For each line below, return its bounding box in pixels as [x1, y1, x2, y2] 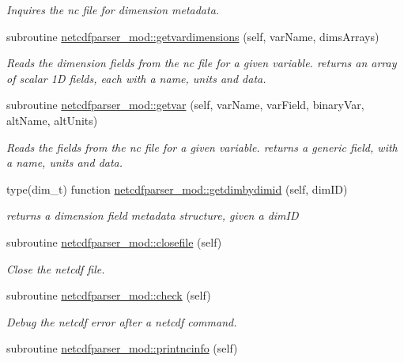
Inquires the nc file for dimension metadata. [6, 2, 220, 17]
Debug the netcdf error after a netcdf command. [6, 313, 237, 330]
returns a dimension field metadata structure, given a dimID [6, 207, 299, 224]
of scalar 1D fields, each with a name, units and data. [6, 70, 266, 86]
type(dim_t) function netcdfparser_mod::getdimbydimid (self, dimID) [6, 180, 348, 197]
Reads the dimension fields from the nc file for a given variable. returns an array [6, 55, 397, 71]
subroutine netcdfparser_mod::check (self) [6, 287, 211, 304]
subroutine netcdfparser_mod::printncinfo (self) [6, 340, 238, 356]
